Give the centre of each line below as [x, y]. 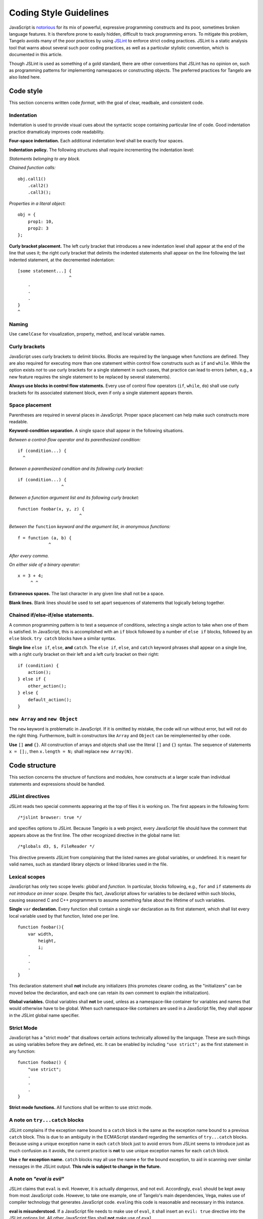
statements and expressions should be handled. [57, 784]
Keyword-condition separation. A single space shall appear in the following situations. [96, 431]
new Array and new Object [43, 719]
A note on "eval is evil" [37, 1179]
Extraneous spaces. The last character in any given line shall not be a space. [87, 594]
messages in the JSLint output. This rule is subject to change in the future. [85, 1166]
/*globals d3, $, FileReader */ [56, 846]
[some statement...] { [45, 271]
